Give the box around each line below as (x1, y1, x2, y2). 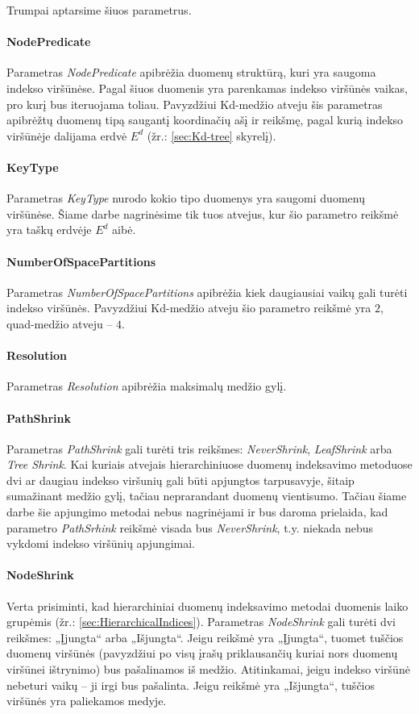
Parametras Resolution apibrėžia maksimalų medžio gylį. (6, 378, 287, 395)
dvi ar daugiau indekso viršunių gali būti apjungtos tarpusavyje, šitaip (6, 471, 355, 488)
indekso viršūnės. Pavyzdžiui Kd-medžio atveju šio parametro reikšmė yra (6, 299, 371, 316)
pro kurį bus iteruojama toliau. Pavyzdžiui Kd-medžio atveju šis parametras (6, 95, 383, 112)
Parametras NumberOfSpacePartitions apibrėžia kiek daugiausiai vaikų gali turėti (6, 283, 408, 300)
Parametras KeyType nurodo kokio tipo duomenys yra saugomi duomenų (6, 190, 365, 207)
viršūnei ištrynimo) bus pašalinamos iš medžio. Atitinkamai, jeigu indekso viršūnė (6, 661, 410, 678)
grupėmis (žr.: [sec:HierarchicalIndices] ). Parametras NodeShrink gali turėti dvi (6, 613, 396, 630)
